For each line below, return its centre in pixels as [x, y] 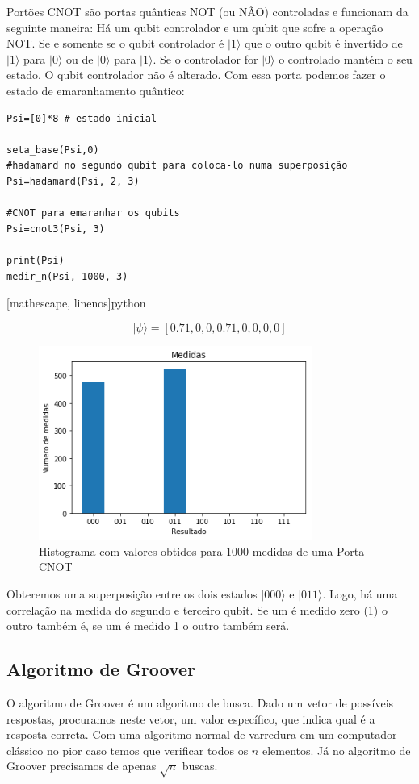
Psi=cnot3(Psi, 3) [56, 229]
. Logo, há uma [360, 594]
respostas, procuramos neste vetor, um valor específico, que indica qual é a [191, 718]
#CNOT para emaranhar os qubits [93, 213]
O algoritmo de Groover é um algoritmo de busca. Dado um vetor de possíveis [200, 702]
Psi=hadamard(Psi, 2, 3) [73, 181]
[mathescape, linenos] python [76, 303]
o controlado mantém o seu [346, 58]
